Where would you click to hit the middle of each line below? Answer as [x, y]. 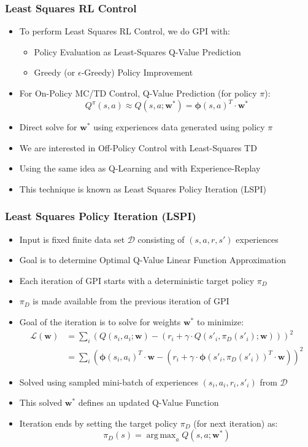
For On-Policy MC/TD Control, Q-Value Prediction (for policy [138, 93]
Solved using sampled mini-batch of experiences [109, 382]
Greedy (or [55, 72]
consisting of [161, 239]
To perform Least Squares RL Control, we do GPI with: [125, 31]
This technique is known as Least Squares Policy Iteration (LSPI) [143, 188]
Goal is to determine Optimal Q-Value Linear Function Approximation [153, 260]
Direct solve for [48, 127]
